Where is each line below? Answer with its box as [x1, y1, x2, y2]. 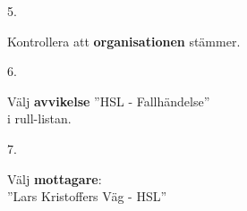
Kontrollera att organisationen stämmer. [7, 31, 241, 50]
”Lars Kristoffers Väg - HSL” [7, 187, 167, 206]
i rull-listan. [7, 109, 72, 128]
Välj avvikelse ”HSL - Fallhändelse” [7, 91, 210, 110]
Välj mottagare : [7, 169, 102, 188]
